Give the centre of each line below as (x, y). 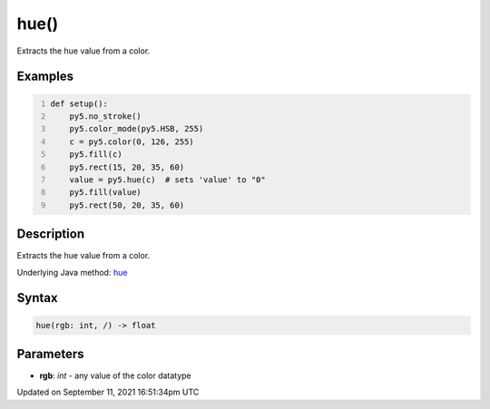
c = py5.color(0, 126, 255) (132, 141)
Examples (45, 77)
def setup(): (79, 103)
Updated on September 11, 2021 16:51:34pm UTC (108, 392)
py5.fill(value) (106, 192)
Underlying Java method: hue (72, 272)
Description (51, 234)
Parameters (50, 354)
